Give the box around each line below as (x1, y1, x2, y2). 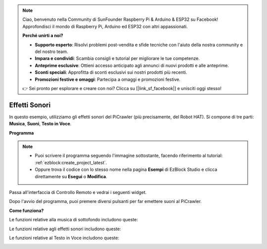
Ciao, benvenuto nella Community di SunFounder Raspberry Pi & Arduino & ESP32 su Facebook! (22, 16, 219, 22)
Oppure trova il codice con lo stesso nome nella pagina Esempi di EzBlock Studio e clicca (35, 166, 218, 173)
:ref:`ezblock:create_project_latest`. (35, 159, 107, 165)
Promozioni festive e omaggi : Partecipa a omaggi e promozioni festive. (35, 76, 180, 82)
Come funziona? (9, 207, 44, 213)
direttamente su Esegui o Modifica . (35, 173, 107, 179)
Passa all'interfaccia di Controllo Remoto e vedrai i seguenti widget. (9, 189, 147, 195)
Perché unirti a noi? (22, 33, 64, 39)
